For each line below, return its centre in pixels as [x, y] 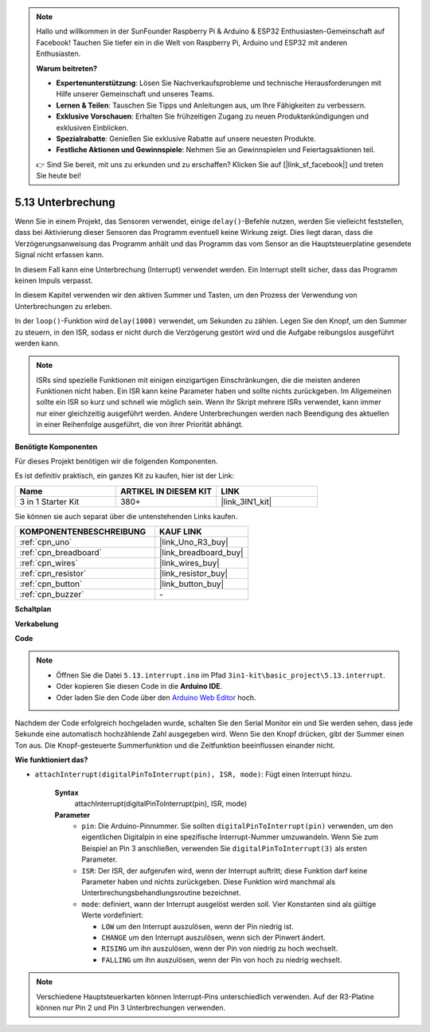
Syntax [66, 792]
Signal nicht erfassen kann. [59, 255]
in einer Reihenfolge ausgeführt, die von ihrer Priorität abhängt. [140, 424]
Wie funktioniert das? [51, 760]
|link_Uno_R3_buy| [194, 542]
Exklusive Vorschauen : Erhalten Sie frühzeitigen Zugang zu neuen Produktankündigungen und [213, 116]
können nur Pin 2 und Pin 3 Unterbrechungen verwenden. [131, 1007]
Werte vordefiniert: [112, 915]
